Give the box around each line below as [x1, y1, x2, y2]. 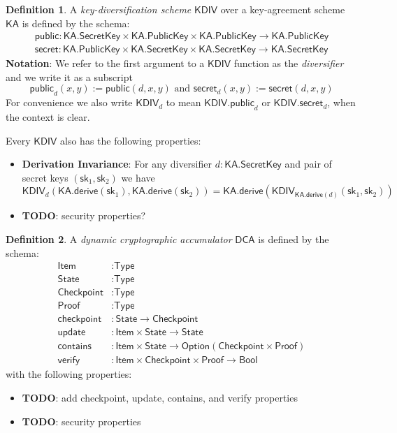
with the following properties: [6, 367, 132, 381]
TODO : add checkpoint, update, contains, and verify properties [22, 390, 298, 405]
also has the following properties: [60, 133, 201, 147]
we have [121, 170, 155, 184]
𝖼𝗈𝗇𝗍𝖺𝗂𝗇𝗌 [57, 342, 92, 352]
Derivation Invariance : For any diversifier [22, 156, 212, 171]
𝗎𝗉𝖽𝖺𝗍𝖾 [57, 328, 86, 338]
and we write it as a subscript [6, 69, 133, 84]
